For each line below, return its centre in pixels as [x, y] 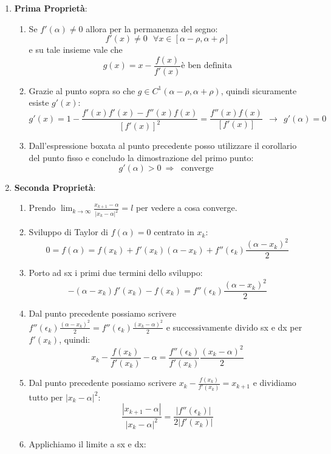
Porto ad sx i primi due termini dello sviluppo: [116, 273]
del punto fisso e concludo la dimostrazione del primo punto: [141, 158]
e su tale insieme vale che [76, 50]
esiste [39, 102]
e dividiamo [275, 383]
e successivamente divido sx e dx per [234, 327]
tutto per [46, 397]
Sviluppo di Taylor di [68, 232]
